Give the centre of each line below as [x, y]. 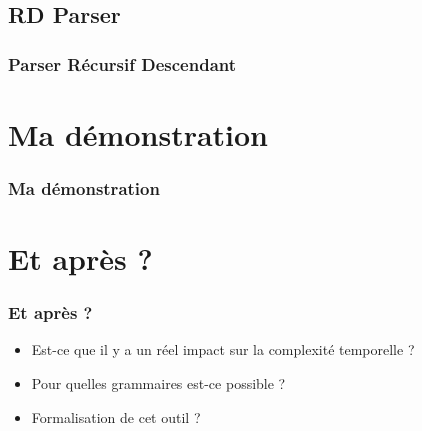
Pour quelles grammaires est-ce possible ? [158, 383]
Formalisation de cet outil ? [116, 416]
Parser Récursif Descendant [122, 63]
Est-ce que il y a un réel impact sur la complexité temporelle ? [223, 349]
